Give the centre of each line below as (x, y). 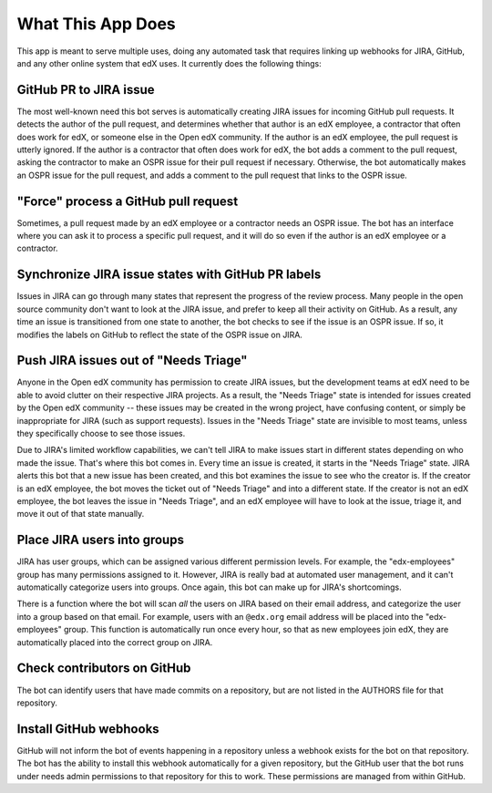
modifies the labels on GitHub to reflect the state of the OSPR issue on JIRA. (159, 335)
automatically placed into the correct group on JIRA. (115, 642)
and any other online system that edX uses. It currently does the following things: (169, 63)
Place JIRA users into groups (100, 540)
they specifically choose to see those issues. (101, 434)
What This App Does (97, 24)
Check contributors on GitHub (104, 669)
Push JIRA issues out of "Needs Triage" (132, 360)
